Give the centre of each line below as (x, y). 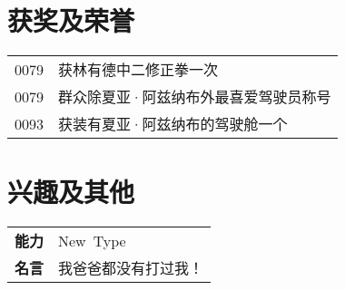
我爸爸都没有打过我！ (131, 268)
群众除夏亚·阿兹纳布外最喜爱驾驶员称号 (195, 97)
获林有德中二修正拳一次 (138, 70)
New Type (92, 240)
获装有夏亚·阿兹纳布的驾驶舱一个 (173, 124)
